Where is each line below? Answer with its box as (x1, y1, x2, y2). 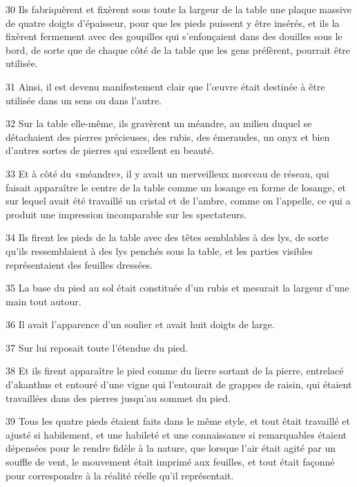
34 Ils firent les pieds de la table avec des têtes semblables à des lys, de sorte (6, 230, 329, 245)
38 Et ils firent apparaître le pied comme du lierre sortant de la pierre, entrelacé (6, 363, 344, 378)
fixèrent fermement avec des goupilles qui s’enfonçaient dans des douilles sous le (6, 29, 342, 44)
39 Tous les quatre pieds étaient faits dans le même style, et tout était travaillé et (6, 414, 351, 428)
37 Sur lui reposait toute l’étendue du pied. (6, 340, 189, 354)
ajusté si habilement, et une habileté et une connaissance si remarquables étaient (6, 427, 347, 441)
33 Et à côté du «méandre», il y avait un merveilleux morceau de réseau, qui (6, 166, 329, 180)
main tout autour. (6, 294, 81, 308)
